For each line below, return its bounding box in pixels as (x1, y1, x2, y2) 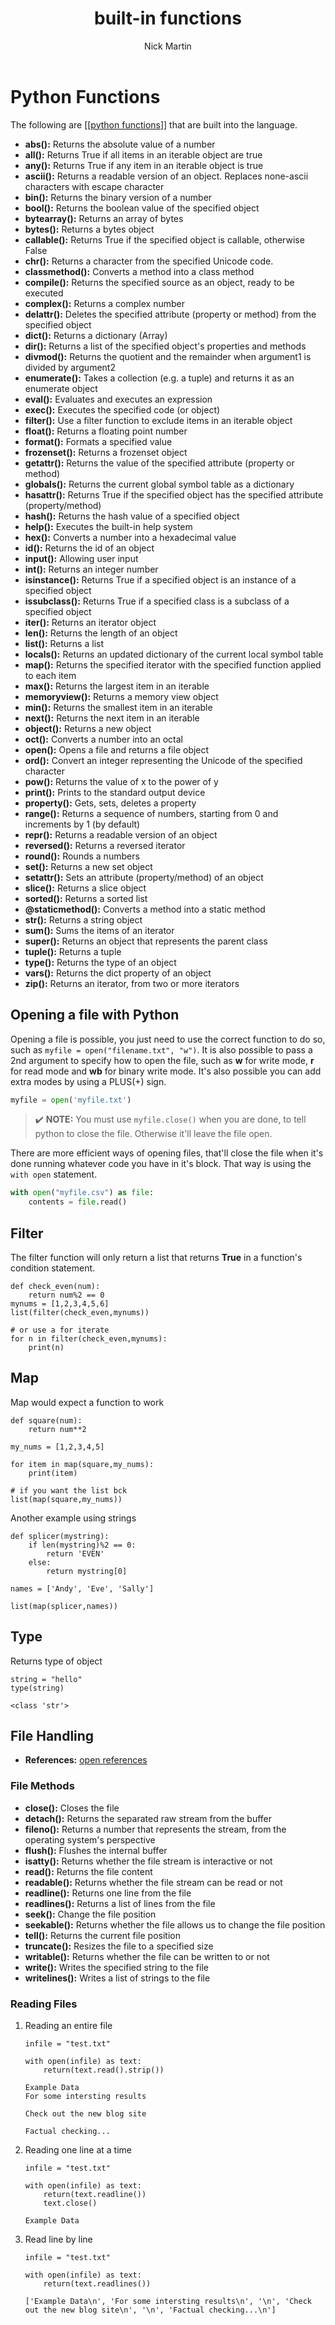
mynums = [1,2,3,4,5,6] (10, 1298, 110, 1309)
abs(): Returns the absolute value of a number (24, 138, 216, 150)
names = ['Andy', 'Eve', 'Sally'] (10, 1583, 155, 1594)
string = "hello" (10, 1674, 83, 1684)
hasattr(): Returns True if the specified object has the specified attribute (24, 488, 324, 501)
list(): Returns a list (24, 637, 104, 649)
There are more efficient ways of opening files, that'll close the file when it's (10, 1147, 324, 1159)
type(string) (10, 1683, 65, 1693)
